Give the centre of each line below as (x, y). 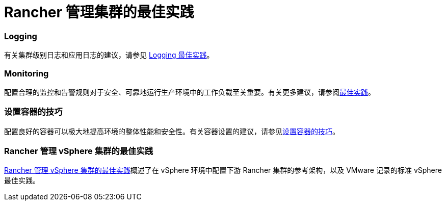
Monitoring (27, 73)
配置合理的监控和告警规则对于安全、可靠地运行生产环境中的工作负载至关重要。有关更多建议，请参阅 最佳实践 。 (190, 92)
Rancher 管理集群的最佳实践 (99, 12)
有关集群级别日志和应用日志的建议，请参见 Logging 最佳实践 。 (109, 55)
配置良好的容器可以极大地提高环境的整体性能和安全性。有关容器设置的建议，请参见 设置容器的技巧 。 (172, 131)
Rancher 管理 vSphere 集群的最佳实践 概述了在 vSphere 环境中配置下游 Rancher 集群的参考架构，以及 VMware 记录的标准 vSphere (223, 170)
